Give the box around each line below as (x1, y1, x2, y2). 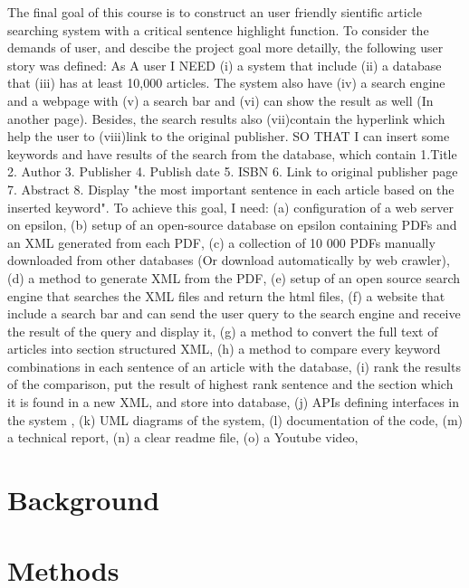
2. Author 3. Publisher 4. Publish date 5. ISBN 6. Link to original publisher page (7, 162, 458, 181)
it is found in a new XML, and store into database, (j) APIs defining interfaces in (7, 393, 460, 412)
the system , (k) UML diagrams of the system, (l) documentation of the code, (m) (7, 410, 464, 429)
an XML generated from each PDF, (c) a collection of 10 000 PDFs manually (7, 232, 435, 251)
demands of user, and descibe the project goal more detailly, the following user (7, 38, 444, 57)
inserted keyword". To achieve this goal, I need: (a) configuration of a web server (7, 197, 454, 216)
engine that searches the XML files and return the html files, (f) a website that (7, 286, 445, 305)
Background (7, 481, 160, 518)
